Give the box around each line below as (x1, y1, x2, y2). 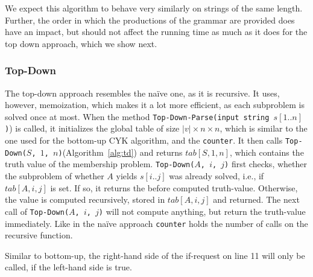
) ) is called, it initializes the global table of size (5, 122, 180, 135)
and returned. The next (213, 193, 300, 206)
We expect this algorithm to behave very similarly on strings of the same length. (5, 2, 303, 14)
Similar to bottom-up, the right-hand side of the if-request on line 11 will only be (5, 249, 305, 261)
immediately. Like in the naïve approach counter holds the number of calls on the (5, 217, 308, 229)
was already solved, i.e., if (169, 170, 264, 182)
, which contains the (229, 145, 304, 158)
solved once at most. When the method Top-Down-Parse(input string (5, 110, 270, 123)
